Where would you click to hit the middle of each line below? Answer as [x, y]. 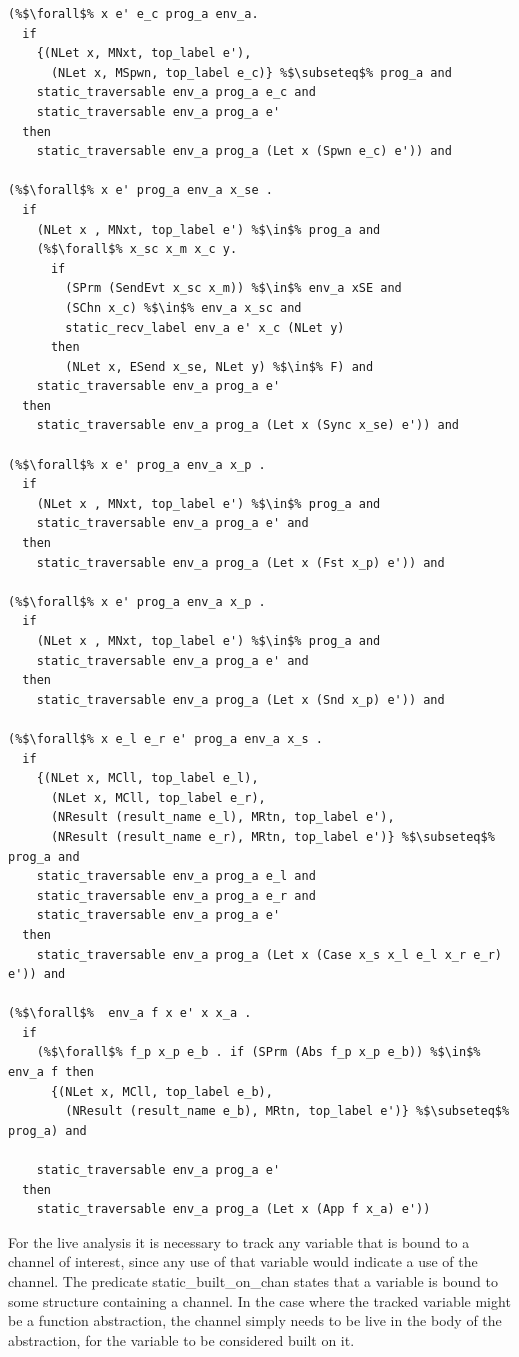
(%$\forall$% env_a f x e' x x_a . [130, 1013]
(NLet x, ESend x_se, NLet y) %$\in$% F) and [219, 366]
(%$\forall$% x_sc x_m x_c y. [137, 249]
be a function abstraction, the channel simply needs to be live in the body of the [255, 1320]
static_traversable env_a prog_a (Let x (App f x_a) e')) [233, 1209]
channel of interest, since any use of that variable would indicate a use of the [243, 1261]
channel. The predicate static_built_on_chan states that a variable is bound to [253, 1281]
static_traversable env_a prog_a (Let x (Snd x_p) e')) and [240, 699]
